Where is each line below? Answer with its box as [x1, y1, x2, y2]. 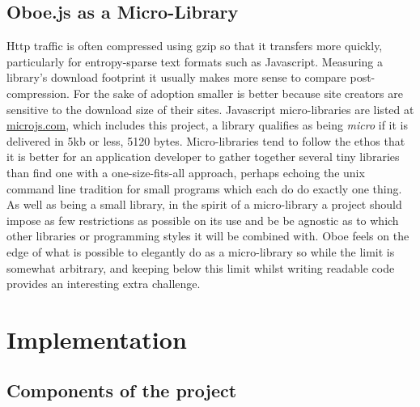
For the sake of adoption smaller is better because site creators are [73, 84, 403, 101]
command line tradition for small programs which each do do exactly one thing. [6, 180, 402, 197]
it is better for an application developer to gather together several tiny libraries [6, 148, 400, 165]
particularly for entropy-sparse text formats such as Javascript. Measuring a [6, 53, 383, 70]
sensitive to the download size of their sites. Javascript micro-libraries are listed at [6, 100, 414, 117]
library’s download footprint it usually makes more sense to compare [6, 69, 346, 86]
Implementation [6, 322, 187, 355]
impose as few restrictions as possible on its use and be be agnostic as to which [6, 211, 399, 228]
